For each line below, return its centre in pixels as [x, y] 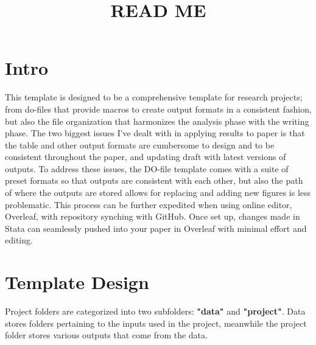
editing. [19, 240]
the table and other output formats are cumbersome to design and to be [140, 145]
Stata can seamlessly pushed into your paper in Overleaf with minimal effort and [156, 228]
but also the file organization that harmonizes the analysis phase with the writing [157, 121]
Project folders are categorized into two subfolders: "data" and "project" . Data [155, 311]
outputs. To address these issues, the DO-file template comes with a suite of [147, 168]
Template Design [77, 282]
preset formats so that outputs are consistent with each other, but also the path [154, 180]
